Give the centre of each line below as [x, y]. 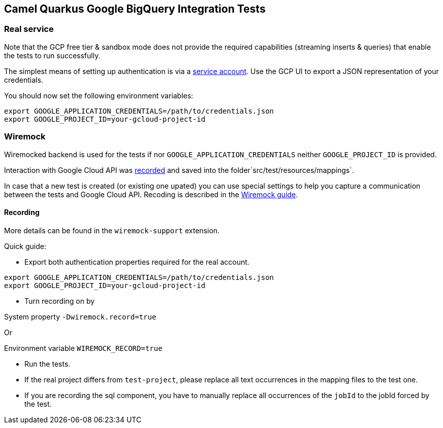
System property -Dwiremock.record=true [80, 316]
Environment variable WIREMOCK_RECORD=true [83, 348]
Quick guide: [25, 246]
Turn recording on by [60, 301]
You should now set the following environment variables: [99, 95]
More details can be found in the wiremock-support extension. [112, 230]
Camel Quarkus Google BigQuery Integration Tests [135, 9]
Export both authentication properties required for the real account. [137, 262]
